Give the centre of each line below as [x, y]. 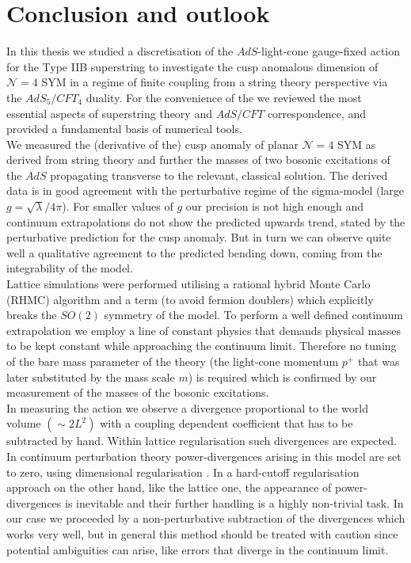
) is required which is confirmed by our [282, 377]
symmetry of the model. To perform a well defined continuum [253, 315]
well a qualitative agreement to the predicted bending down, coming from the [194, 252]
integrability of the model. [70, 268]
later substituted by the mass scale [91, 377]
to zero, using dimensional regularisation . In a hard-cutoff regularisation [183, 472]
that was [379, 361]
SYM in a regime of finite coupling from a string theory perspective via [215, 82]
